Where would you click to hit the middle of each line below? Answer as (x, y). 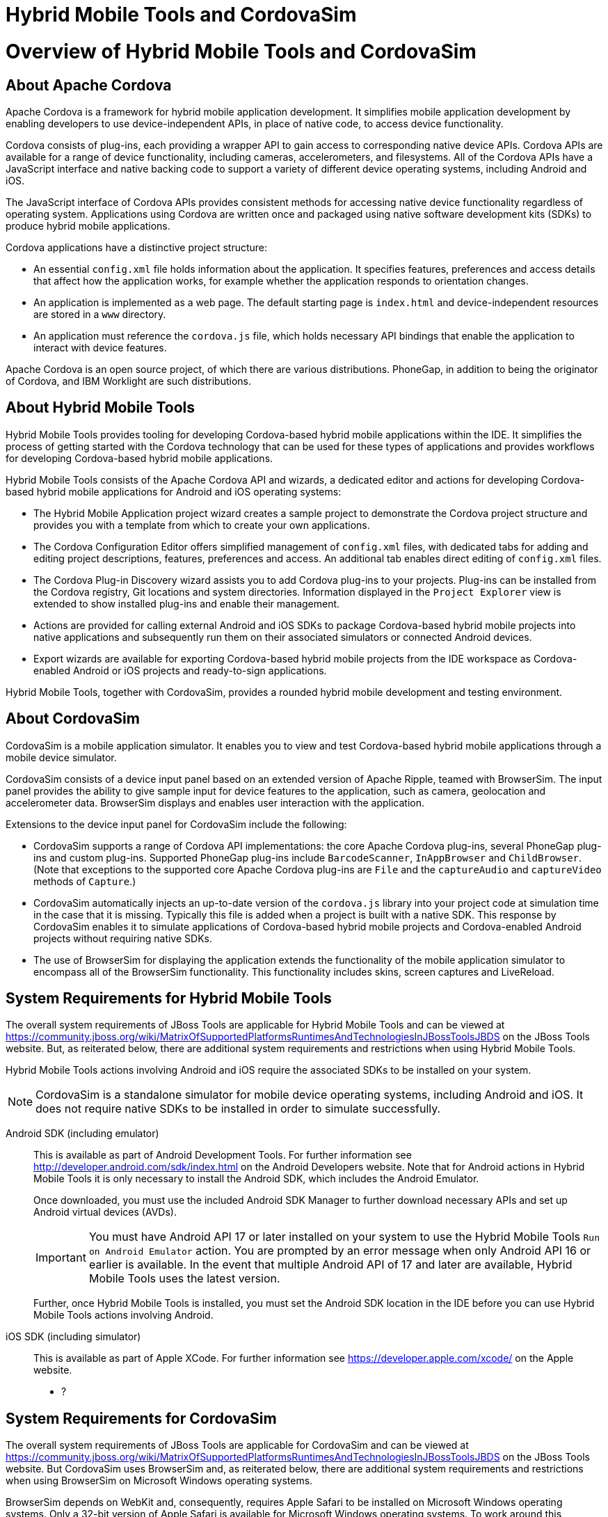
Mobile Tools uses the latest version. (184, 1279)
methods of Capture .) (85, 881)
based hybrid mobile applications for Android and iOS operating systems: (174, 491)
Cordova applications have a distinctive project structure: (137, 247)
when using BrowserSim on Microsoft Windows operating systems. (159, 1481)
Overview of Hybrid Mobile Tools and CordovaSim (241, 51)
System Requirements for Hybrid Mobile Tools (169, 999)
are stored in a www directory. (100, 314)
